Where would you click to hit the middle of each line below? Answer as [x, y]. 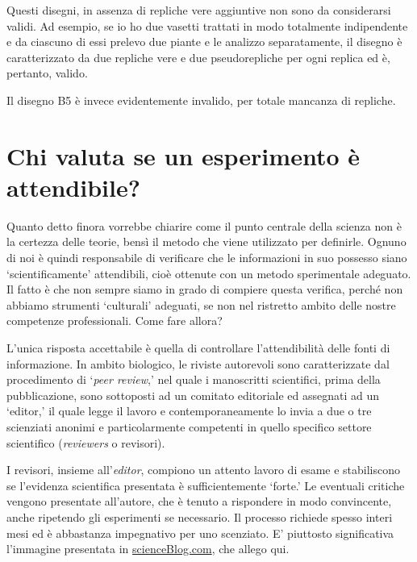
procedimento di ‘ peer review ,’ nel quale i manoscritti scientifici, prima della [194, 379]
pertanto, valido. [47, 73]
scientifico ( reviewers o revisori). [86, 442]
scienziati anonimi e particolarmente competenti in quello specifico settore [189, 427]
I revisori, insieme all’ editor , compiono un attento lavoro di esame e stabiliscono [204, 470]
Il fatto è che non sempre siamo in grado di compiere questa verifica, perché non [205, 289]
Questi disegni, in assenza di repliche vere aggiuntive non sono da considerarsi [199, 10]
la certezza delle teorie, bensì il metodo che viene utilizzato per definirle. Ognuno [206, 241]
